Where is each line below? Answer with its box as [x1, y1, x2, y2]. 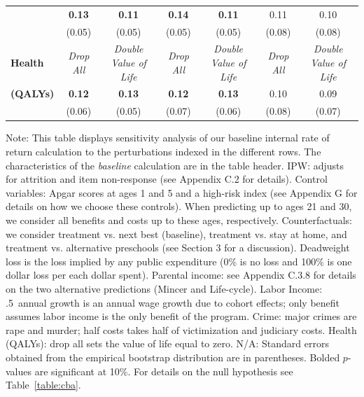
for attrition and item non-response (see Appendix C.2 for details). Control [6, 172, 328, 186]
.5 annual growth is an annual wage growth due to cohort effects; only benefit [6, 295, 340, 309]
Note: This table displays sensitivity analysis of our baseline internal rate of [6, 130, 330, 145]
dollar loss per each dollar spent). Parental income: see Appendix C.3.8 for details [6, 267, 356, 282]
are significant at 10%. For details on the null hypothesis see [34, 363, 293, 378]
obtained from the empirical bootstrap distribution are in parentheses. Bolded [6, 349, 340, 364]
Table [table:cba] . [6, 377, 81, 392]
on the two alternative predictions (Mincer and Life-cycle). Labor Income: [6, 281, 323, 295]
